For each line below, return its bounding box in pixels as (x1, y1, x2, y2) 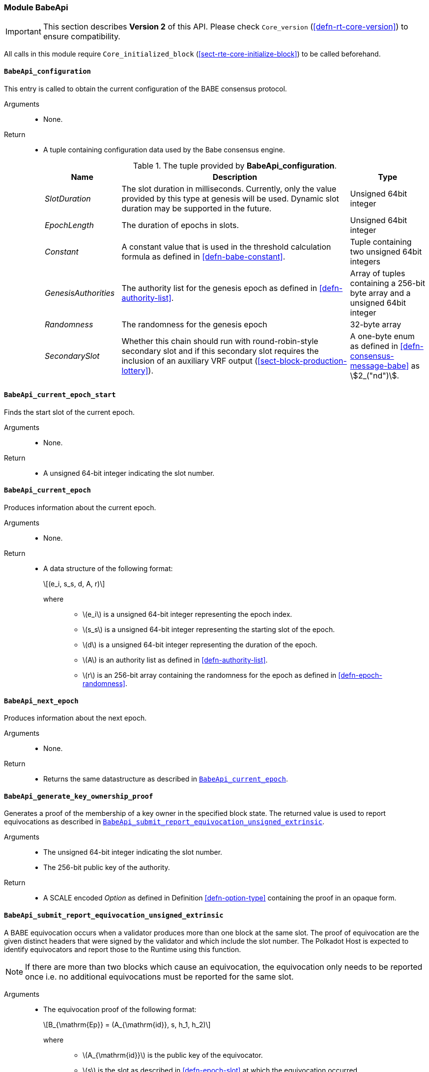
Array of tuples (350, 268, 405, 278)
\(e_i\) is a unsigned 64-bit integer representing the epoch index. (83, 610, 292, 619)
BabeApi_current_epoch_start (4, 391, 116, 399)
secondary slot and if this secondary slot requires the (121, 346, 319, 356)
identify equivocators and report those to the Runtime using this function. (4, 945, 241, 954)
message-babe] (350, 360, 409, 371)
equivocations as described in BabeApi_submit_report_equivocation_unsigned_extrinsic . (4, 817, 325, 826)
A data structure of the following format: (43, 564, 173, 573)
